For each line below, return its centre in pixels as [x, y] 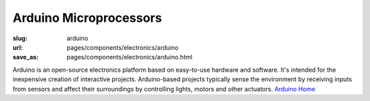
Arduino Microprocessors [87, 18]
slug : [20, 38]
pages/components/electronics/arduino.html [130, 57]
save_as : [26, 57]
